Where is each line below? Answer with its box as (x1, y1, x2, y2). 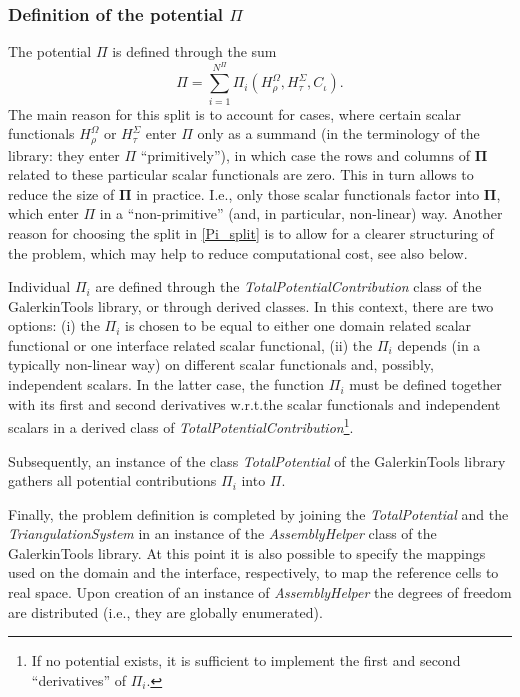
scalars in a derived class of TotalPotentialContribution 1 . (8, 414, 354, 437)
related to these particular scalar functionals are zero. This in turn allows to (8, 164, 474, 185)
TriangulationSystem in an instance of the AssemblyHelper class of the (8, 523, 437, 544)
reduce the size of (8, 183, 115, 204)
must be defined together (349, 374, 502, 395)
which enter (8, 203, 79, 224)
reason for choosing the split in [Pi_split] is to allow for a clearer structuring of (8, 222, 494, 243)
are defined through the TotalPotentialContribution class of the (95, 276, 482, 297)
